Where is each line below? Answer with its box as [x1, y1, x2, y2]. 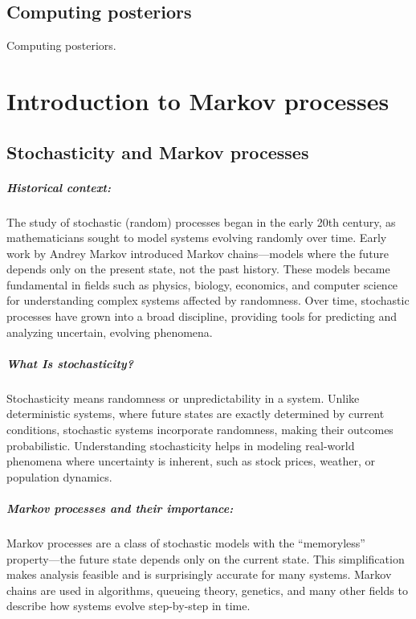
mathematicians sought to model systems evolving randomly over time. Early [6, 229, 387, 246]
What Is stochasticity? [6, 355, 134, 371]
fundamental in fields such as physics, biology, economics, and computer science [6, 276, 398, 293]
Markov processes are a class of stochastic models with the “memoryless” [6, 534, 365, 551]
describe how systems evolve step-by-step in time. [6, 597, 251, 614]
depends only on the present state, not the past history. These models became [6, 260, 390, 277]
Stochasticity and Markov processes [6, 139, 309, 164]
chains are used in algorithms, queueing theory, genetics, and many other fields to [6, 581, 408, 598]
